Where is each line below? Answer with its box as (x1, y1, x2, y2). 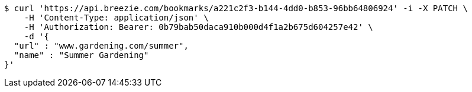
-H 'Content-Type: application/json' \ (24, 13, 209, 22)
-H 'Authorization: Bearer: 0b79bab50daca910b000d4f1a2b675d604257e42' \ (24, 22, 373, 32)
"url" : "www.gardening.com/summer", (14, 41, 189, 50)
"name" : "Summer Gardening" (14, 50, 149, 60)
